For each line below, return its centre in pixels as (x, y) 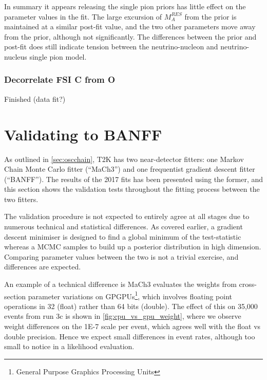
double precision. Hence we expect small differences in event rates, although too (130, 336)
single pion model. (58, 56)
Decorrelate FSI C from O (60, 79)
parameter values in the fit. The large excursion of (83, 16)
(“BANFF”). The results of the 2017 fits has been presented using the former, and (134, 179)
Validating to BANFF (83, 134)
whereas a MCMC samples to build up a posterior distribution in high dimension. (133, 247)
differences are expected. (43, 267)
